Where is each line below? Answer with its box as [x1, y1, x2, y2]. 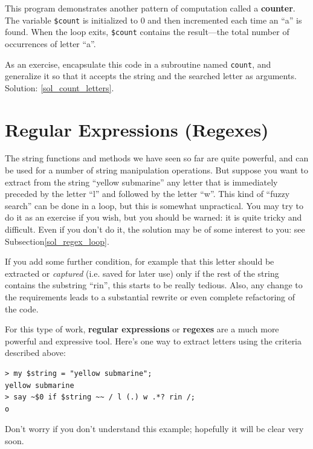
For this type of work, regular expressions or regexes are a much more [5, 323, 279, 335]
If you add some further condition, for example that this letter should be [5, 255, 274, 268]
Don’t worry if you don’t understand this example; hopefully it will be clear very [5, 422, 304, 435]
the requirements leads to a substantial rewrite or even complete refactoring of [5, 291, 295, 303]
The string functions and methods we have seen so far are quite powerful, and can [5, 152, 309, 164]
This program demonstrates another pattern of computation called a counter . [5, 2, 295, 14]
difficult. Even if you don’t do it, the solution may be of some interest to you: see [5, 223, 305, 236]
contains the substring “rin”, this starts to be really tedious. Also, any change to [5, 279, 303, 291]
